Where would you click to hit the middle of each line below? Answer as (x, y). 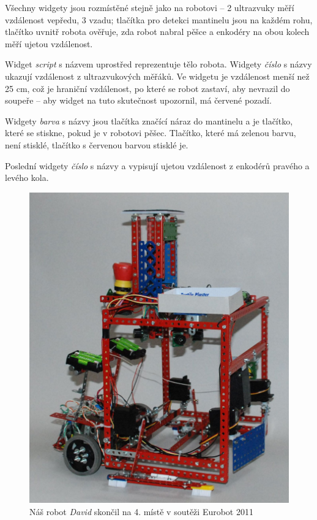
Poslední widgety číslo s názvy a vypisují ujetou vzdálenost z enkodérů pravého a (157, 165)
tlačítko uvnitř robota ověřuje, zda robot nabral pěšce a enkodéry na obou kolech (157, 32)
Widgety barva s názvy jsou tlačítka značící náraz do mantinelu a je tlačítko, (149, 120)
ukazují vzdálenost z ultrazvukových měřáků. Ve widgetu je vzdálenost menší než (157, 76)
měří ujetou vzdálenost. (49, 43)
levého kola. (27, 178)
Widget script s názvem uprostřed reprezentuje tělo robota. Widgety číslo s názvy (158, 64)
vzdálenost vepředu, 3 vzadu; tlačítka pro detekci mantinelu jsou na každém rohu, (159, 19)
